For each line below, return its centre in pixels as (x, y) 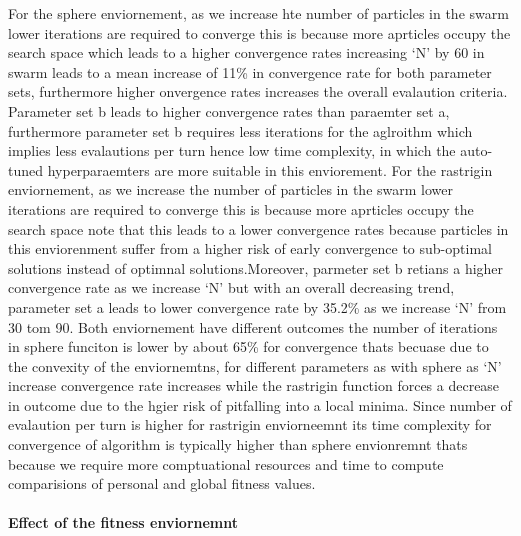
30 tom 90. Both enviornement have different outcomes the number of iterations (253, 326)
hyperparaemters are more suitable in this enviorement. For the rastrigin (270, 169)
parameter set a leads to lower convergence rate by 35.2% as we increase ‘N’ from (257, 306)
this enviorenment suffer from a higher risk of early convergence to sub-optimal (250, 248)
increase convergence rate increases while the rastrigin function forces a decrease (254, 385)
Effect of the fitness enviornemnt (123, 522)
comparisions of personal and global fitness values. (162, 483)
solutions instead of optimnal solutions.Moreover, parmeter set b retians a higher (256, 267)
